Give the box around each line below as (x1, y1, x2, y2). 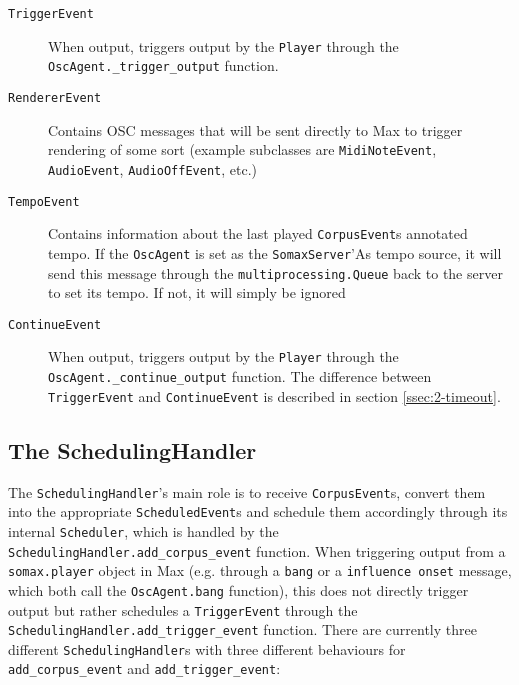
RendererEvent (8, 90, 102, 105)
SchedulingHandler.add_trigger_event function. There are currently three (8, 619, 477, 640)
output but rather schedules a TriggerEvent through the (8, 599, 358, 620)
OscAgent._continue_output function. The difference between (48, 366, 432, 387)
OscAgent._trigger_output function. (48, 55, 279, 76)
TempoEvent (8, 194, 80, 209)
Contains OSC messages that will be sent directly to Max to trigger (48, 119, 463, 140)
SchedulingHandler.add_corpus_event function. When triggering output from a (8, 540, 506, 561)
